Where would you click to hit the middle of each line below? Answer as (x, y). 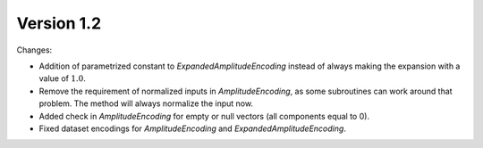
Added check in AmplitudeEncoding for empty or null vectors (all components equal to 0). (204, 116)
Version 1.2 (59, 23)
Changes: (34, 50)
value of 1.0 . (63, 78)
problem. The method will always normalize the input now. (146, 103)
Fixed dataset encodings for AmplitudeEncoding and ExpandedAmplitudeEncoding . (192, 128)
